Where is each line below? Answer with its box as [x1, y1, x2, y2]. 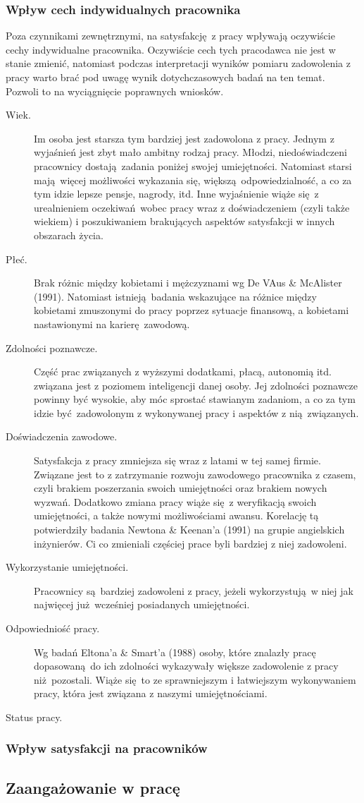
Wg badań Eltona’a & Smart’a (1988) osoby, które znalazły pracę [34, 644, 316, 659]
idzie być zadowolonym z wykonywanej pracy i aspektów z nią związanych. [34, 405, 359, 420]
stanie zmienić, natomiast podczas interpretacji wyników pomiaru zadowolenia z [6, 56, 351, 71]
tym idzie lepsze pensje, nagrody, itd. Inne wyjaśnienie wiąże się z [34, 186, 319, 201]
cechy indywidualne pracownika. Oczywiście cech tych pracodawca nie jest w [6, 42, 336, 56]
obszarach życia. [34, 227, 103, 242]
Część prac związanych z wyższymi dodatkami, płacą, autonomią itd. [34, 364, 332, 379]
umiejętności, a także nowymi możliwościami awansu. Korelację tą [34, 508, 319, 523]
